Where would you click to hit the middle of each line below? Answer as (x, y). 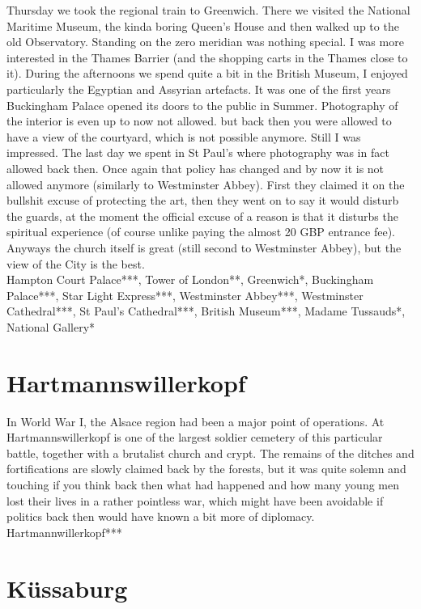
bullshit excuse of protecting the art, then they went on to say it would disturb (203, 200)
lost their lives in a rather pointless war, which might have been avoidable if (195, 500)
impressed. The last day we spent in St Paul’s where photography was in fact (198, 152)
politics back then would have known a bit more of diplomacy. (161, 516)
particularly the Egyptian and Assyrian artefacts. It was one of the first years (199, 89)
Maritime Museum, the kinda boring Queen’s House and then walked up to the (203, 25)
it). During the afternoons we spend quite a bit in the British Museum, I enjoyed (207, 73)
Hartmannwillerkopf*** (64, 532)
